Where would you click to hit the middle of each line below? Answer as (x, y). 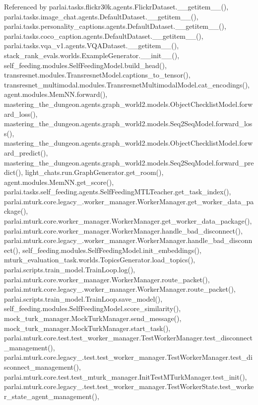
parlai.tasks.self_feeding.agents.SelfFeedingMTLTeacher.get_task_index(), (118, 192)
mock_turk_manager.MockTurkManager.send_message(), (93, 318)
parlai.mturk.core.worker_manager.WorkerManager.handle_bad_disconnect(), (123, 230)
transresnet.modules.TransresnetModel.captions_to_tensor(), (97, 75)
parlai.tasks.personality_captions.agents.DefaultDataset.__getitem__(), (115, 26)
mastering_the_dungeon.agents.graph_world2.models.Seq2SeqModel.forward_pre (129, 162)
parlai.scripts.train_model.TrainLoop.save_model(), (83, 298)
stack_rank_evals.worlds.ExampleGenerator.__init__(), (92, 55)
